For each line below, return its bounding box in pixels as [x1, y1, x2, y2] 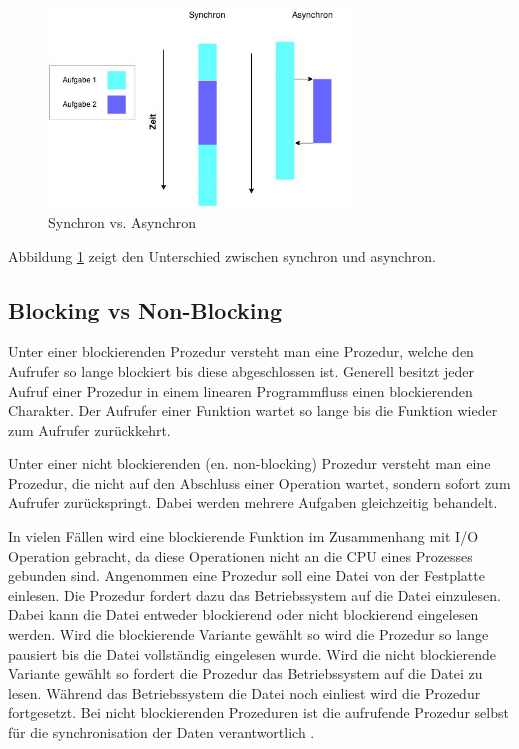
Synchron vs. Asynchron [48, 211, 197, 232]
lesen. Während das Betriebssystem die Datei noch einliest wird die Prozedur [8, 682, 481, 703]
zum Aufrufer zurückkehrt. [8, 419, 171, 440]
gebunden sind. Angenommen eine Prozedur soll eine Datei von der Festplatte [8, 565, 485, 586]
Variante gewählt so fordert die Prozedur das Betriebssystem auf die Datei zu [8, 663, 483, 684]
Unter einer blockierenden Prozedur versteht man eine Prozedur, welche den [8, 341, 474, 362]
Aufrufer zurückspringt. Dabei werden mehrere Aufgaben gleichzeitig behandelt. [8, 492, 498, 513]
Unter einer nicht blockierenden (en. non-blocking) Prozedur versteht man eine [8, 453, 491, 474]
